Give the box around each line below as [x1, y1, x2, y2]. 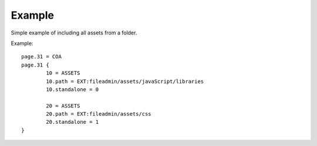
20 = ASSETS [46, 102, 80, 109]
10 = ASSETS [46, 70, 80, 77]
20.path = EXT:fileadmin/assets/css [46, 111, 152, 117]
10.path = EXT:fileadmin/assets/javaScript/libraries [46, 78, 204, 85]
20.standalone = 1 [46, 119, 99, 126]
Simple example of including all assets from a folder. [11, 29, 137, 36]
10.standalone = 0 [46, 86, 99, 93]
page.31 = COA [21, 53, 62, 60]
